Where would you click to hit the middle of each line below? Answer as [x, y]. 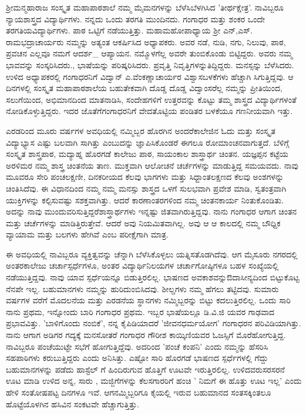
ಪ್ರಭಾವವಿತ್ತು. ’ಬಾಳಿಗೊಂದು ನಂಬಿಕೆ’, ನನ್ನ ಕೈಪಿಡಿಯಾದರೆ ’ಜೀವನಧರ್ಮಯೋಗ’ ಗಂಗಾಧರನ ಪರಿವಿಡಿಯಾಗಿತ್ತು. [154, 323]
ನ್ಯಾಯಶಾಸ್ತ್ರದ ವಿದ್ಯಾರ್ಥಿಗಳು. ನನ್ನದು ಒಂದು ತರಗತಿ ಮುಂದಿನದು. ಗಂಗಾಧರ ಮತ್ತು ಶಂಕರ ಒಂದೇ [136, 19]
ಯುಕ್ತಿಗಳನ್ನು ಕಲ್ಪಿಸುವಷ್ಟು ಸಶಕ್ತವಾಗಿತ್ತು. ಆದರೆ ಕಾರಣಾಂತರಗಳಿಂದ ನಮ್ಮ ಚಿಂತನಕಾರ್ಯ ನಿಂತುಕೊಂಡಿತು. [145, 200]
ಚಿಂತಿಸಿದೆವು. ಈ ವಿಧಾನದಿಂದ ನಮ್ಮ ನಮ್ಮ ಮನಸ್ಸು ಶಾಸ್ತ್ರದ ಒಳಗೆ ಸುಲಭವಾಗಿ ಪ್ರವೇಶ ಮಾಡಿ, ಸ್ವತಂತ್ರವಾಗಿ [146, 188]
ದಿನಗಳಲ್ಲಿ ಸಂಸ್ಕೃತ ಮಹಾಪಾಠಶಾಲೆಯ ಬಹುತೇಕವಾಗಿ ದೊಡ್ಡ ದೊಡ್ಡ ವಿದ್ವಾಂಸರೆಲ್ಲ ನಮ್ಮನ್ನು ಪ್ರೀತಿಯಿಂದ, [144, 88]
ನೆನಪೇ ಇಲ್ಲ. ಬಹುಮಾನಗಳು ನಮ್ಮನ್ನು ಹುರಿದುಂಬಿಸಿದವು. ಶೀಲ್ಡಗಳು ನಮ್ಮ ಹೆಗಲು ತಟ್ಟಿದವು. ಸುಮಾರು [142, 288]
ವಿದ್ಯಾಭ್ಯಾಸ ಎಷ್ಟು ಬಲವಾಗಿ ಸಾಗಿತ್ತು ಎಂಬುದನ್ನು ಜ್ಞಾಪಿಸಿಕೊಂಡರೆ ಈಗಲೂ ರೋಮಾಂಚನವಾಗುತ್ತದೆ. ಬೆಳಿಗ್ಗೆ [147, 142]
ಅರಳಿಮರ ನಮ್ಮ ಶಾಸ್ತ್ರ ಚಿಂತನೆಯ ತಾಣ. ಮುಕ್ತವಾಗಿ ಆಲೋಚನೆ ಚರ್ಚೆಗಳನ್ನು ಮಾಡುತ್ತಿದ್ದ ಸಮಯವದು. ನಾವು [152, 165]
